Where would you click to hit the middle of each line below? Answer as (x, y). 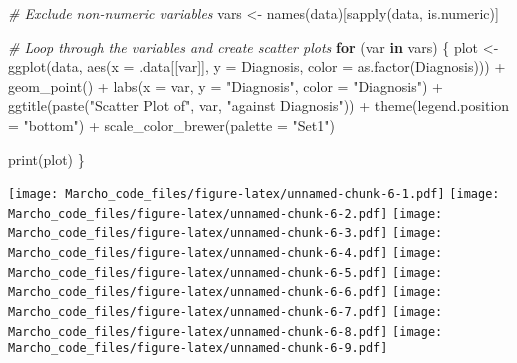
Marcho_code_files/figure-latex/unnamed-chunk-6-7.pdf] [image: (225, 312)
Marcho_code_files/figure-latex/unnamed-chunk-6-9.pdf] (198, 348)
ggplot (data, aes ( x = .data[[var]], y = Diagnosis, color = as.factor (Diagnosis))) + (257, 66)
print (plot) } (46, 158)
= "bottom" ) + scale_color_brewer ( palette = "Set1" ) (171, 124)
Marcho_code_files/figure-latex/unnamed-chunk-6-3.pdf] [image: (225, 233)
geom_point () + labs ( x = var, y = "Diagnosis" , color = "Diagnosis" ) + (225, 85)
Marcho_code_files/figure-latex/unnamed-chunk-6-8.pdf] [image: (225, 331)
